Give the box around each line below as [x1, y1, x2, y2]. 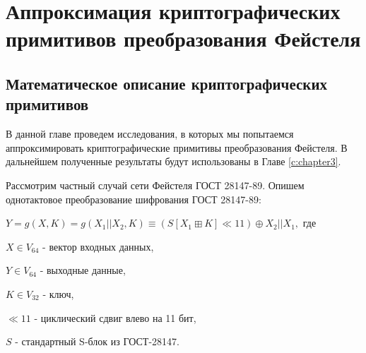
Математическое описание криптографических [6, 72, 328, 94]
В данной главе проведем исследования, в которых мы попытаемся [6, 126, 294, 141]
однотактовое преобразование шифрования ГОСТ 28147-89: [6, 191, 261, 206]
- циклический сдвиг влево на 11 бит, [34, 310, 196, 325]
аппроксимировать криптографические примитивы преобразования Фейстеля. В [6, 140, 348, 155]
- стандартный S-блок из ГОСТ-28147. [15, 334, 179, 349]
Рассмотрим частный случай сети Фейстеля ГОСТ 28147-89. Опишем [6, 177, 305, 192]
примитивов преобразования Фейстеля [6, 24, 361, 53]
